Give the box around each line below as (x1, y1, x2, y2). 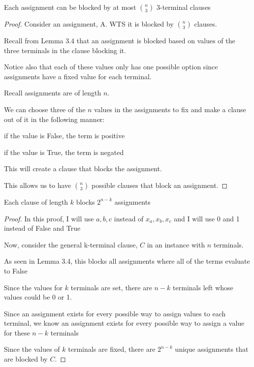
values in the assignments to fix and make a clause (94, 104, 246, 114)
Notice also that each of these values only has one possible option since (4, 61, 218, 72)
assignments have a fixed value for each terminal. (4, 71, 152, 81)
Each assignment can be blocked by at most (4, 2, 136, 12)
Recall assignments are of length (4, 88, 101, 98)
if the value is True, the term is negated (4, 147, 124, 157)
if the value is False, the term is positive (4, 130, 125, 141)
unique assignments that (175, 344, 249, 354)
